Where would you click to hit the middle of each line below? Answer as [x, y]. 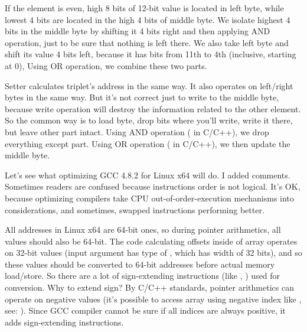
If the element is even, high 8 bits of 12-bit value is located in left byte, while [144, 8]
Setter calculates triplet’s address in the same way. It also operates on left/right [149, 85]
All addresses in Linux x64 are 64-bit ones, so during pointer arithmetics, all [143, 230]
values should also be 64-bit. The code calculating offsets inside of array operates [151, 241]
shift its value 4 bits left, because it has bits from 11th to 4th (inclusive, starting [151, 54]
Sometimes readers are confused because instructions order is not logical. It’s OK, [153, 186]
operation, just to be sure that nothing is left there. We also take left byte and [147, 42]
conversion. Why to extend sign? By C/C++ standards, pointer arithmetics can [149, 287]
